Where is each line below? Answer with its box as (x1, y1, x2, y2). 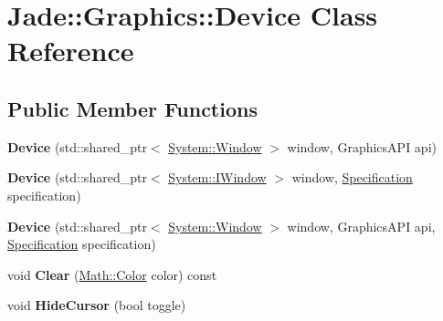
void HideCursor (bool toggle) (7, 295, 186, 315)
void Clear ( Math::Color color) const (7, 264, 217, 284)
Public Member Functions (7, 94, 258, 122)
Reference (7, 32, 134, 69)
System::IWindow (168, 168, 267, 187)
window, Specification (291, 168, 413, 187)
